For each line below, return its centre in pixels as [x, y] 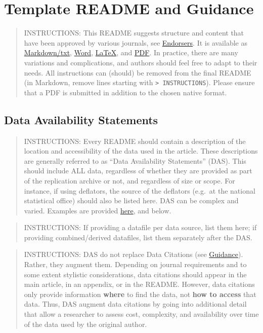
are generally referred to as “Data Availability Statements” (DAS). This [135, 160]
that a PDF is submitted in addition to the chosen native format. [125, 92]
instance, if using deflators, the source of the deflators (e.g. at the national [140, 190]
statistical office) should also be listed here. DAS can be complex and [131, 200]
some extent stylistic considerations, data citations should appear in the [135, 274]
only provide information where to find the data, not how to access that [140, 294]
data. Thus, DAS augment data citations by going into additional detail [135, 304]
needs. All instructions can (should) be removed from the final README [138, 72]
